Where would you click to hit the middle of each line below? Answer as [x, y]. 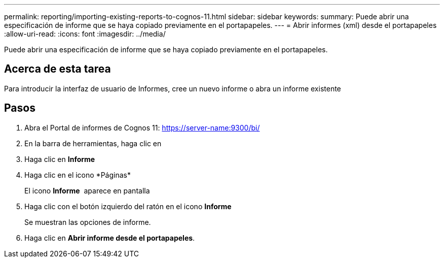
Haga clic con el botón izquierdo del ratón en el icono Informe [128, 206]
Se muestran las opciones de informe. [88, 222]
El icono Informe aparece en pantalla [87, 190]
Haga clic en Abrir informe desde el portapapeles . [110, 238]
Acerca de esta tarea [58, 69]
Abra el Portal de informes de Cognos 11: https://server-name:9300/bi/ [142, 127]
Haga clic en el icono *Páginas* [78, 175]
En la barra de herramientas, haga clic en [93, 143]
